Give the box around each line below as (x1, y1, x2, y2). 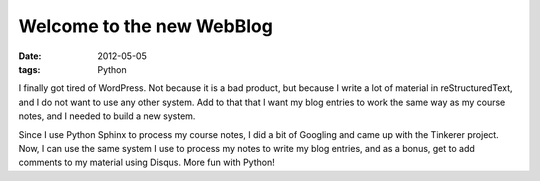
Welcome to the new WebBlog (18, 15, 274, 37)
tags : (18, 63, 41, 75)
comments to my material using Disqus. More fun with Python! (18, 156, 275, 169)
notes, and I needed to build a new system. (18, 110, 196, 122)
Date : (18, 50, 42, 62)
